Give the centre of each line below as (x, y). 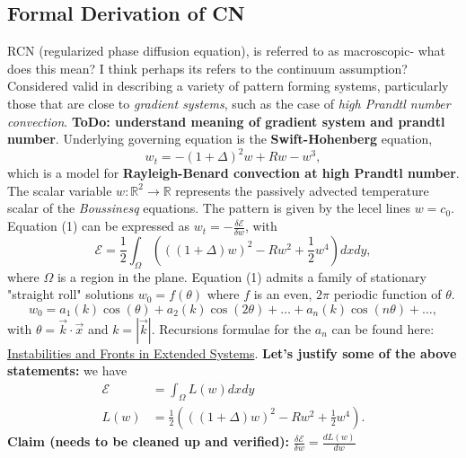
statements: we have (67, 370)
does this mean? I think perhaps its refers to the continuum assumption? (207, 68)
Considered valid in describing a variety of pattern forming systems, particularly (228, 86)
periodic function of (387, 294)
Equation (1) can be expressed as (99, 226)
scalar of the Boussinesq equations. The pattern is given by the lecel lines (209, 208)
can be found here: (383, 328)
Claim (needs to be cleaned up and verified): (148, 441)
